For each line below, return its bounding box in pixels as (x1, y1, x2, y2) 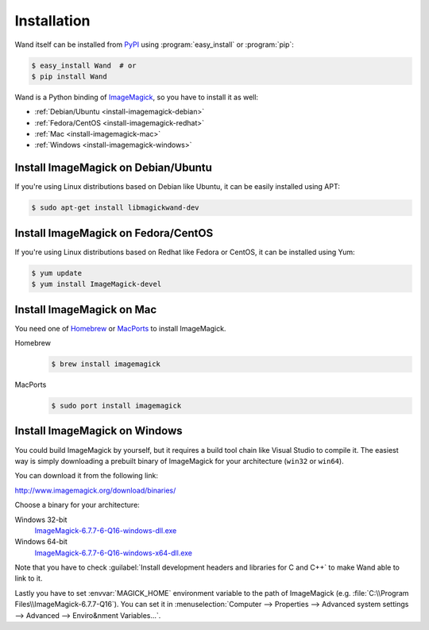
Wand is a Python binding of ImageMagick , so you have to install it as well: (14, 92, 258, 102)
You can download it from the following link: (14, 471, 159, 481)
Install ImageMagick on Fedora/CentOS (14, 226, 214, 240)
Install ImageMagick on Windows (14, 424, 183, 438)
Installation (14, 12, 91, 29)
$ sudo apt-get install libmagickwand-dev (31, 203, 199, 212)
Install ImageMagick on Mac (14, 303, 157, 316)
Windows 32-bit (14, 515, 68, 524)
